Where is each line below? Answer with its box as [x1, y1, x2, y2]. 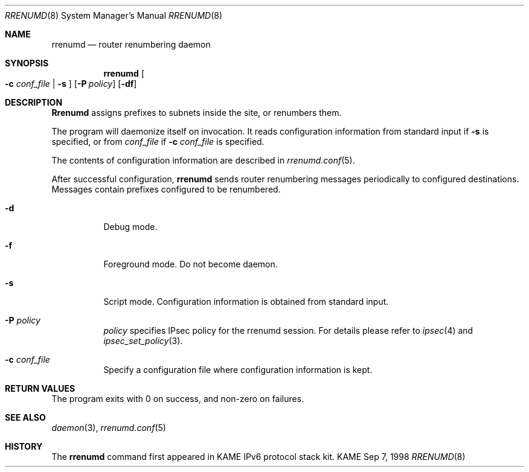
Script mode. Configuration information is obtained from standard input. [103, 296, 389, 307]
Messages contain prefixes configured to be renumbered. [51, 184, 281, 194]
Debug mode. [103, 222, 158, 232]
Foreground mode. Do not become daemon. [103, 259, 278, 269]
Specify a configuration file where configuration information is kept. [103, 365, 373, 375]
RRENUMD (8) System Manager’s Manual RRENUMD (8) [5, 10, 223, 21]
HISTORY [5, 441, 43, 451]
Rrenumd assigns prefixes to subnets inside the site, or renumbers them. [51, 107, 342, 118]
